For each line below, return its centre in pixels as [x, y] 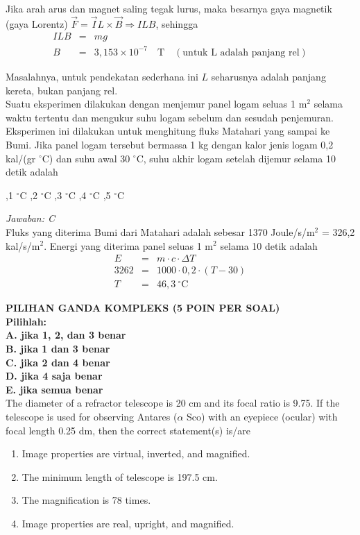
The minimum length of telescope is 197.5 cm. [120, 476]
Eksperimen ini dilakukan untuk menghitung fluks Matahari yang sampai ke [168, 131]
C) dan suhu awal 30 [86, 158]
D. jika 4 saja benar [54, 376]
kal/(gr [21, 158]
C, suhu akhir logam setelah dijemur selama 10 [236, 158]
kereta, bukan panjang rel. [62, 90]
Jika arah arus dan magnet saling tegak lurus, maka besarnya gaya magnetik [169, 8]
